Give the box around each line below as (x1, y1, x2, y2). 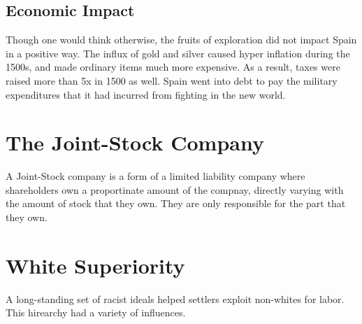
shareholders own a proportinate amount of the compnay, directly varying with (6, 182, 344, 197)
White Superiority (6, 251, 185, 279)
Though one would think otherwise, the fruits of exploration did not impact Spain (6, 32, 357, 47)
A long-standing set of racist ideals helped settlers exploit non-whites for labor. (6, 291, 345, 306)
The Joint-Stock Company (6, 128, 264, 157)
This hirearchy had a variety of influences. (6, 305, 186, 320)
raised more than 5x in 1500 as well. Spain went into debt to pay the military (6, 73, 338, 87)
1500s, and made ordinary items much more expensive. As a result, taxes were (6, 59, 340, 74)
